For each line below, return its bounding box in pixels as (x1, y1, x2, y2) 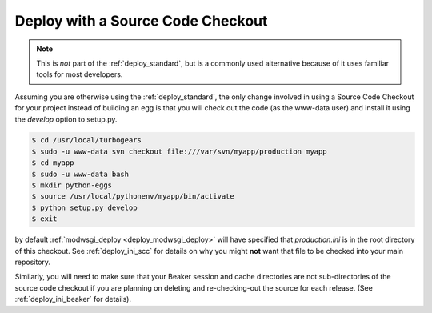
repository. (14, 257, 51, 267)
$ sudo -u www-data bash (31, 169, 130, 179)
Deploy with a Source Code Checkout (14, 12, 268, 30)
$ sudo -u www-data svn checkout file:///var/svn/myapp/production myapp (31, 146, 327, 156)
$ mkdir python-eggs (31, 181, 112, 190)
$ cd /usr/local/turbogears (31, 136, 142, 145)
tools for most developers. (36, 70, 123, 79)
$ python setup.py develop (31, 203, 138, 212)
